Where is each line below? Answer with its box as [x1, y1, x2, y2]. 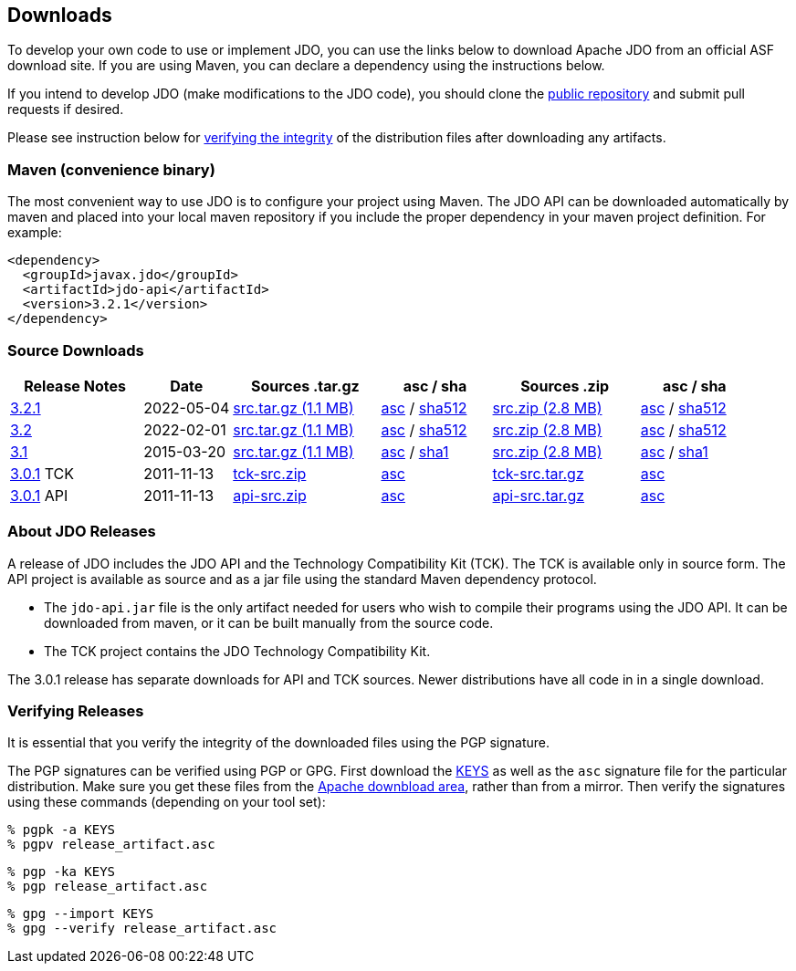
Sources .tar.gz [250, 376, 360, 395]
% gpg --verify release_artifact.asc [7, 921, 278, 936]
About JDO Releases [7, 522, 156, 541]
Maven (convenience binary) [7, 160, 215, 179]
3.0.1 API [10, 485, 68, 505]
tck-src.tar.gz [492, 464, 584, 483]
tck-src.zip [233, 464, 307, 483]
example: [7, 224, 62, 241]
